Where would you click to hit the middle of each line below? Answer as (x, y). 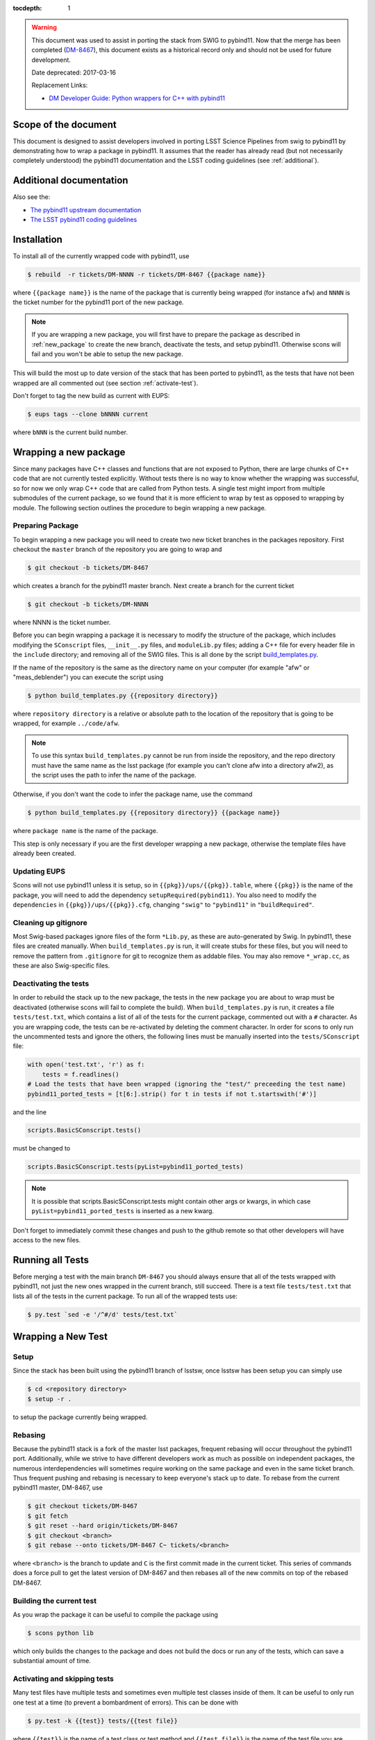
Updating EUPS (39, 871)
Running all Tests (51, 1260)
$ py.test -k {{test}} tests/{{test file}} (103, 1721)
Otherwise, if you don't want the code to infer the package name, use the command (133, 794)
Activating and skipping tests (64, 1679)
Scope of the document (65, 124)
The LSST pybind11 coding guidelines (84, 220)
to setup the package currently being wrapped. (80, 1417)
